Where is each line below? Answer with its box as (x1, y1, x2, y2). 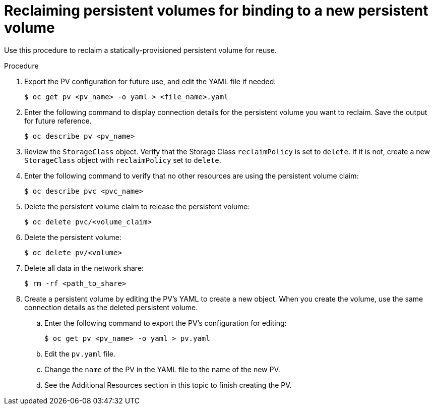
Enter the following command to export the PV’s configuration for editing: (44, 318, 287, 327)
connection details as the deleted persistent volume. (24, 303, 198, 312)
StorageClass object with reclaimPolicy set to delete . (24, 155, 221, 164)
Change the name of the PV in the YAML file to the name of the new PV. (44, 365, 280, 374)
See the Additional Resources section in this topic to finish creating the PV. (44, 380, 292, 389)
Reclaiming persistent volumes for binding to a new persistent (4, 2, 428, 19)
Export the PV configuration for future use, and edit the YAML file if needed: (24, 77, 276, 86)
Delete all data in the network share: (24, 263, 144, 272)
